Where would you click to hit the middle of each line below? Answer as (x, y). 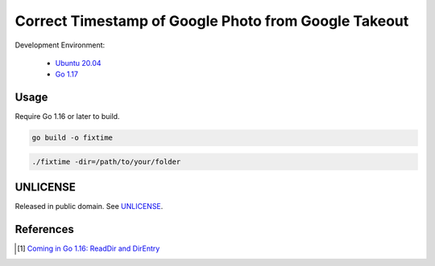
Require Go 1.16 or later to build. (67, 117)
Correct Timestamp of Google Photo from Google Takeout (212, 21)
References (44, 229)
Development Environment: (60, 45)
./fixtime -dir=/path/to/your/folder (106, 162)
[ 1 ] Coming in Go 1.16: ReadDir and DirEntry (89, 248)
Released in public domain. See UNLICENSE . (89, 207)
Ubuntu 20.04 (78, 63)
